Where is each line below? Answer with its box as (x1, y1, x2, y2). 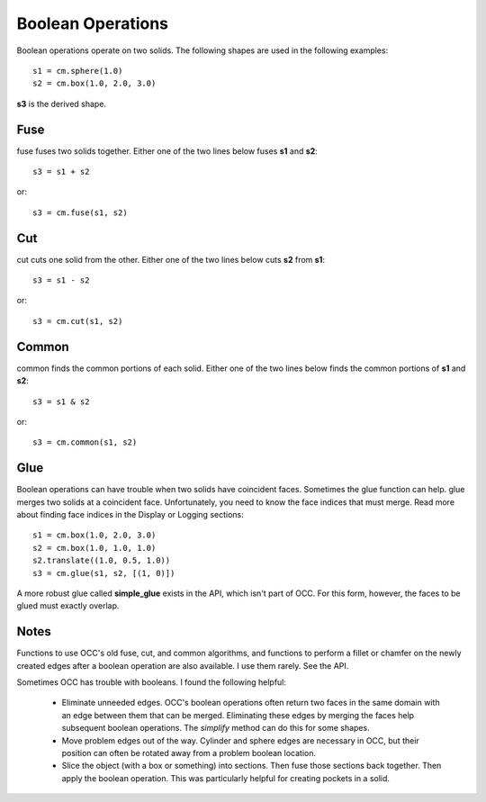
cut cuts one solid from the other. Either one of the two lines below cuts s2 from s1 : (16, 254, 326, 265)
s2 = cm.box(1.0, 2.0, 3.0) (32, 78, 157, 89)
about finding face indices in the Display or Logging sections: (16, 509, 245, 520)
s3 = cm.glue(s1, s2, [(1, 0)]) (32, 568, 175, 578)
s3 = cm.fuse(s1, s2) (32, 207, 128, 218)
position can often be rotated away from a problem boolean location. (61, 748, 317, 759)
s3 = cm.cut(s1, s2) (32, 316, 123, 326)
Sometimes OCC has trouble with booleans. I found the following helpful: (16, 677, 287, 688)
